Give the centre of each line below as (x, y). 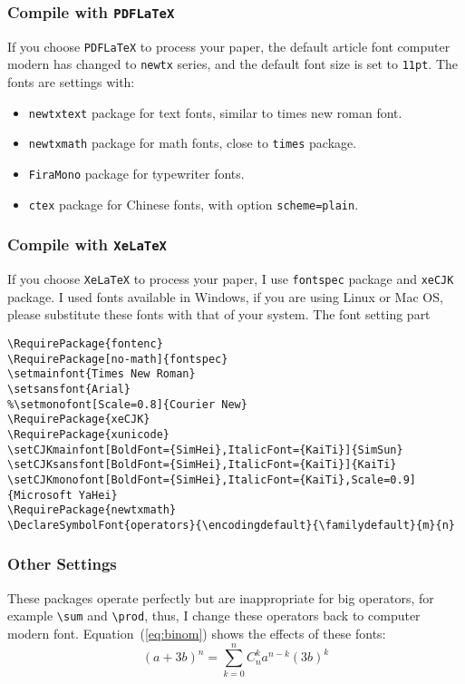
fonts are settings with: (71, 82)
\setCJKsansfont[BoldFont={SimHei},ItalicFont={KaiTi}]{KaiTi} (202, 465)
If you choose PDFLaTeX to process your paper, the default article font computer (229, 46)
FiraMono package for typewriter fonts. (136, 173)
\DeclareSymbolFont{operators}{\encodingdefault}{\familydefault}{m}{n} (231, 525)
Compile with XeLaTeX (87, 244)
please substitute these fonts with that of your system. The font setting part (219, 314)
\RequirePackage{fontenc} (85, 343)
